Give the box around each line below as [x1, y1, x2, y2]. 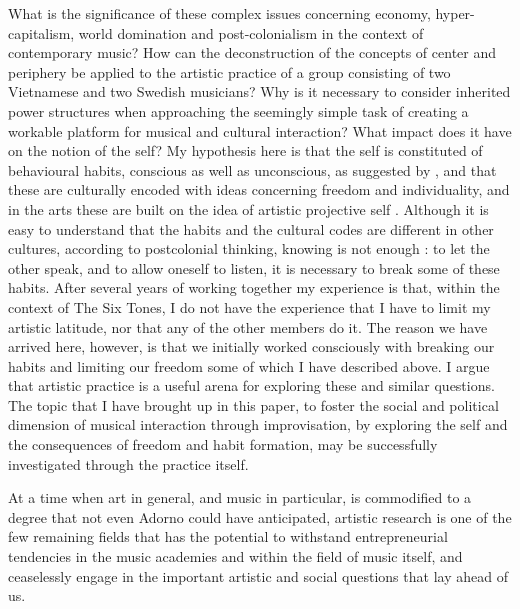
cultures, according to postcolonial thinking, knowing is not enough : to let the [8, 238, 490, 259]
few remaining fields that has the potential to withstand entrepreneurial [8, 526, 448, 547]
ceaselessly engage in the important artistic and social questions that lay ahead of [8, 565, 508, 586]
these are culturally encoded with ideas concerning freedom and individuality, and [8, 179, 510, 200]
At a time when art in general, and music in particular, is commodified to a [8, 487, 472, 508]
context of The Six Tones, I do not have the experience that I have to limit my [8, 296, 491, 317]
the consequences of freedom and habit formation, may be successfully [8, 434, 438, 455]
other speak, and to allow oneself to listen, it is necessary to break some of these [8, 257, 500, 278]
